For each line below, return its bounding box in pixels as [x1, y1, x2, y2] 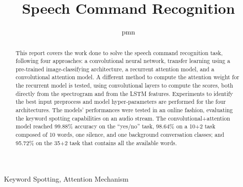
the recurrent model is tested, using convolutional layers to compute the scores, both [15, 81, 233, 90]
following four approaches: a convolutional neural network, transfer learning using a [15, 57, 230, 65]
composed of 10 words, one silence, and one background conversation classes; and [15, 130, 224, 139]
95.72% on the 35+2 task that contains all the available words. [15, 138, 177, 147]
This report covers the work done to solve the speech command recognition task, [15, 48, 223, 57]
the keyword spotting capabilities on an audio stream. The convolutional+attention [15, 114, 230, 122]
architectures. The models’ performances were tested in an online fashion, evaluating [15, 106, 233, 114]
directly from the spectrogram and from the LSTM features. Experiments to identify [15, 89, 233, 97]
